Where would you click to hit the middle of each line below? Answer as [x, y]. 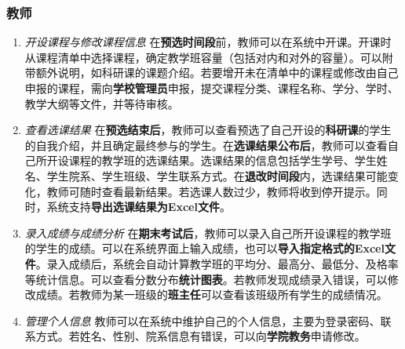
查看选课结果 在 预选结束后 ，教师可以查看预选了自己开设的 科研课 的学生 [208, 130]
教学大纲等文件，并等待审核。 [102, 103]
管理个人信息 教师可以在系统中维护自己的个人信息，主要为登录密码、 [202, 320]
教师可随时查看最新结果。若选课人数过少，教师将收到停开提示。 [212, 191]
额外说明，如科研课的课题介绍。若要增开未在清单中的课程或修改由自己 [217, 73]
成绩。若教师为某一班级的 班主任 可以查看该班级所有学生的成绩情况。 [212, 294]
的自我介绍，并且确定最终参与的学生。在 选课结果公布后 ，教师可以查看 [206, 145]
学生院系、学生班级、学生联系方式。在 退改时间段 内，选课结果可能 [217, 175]
